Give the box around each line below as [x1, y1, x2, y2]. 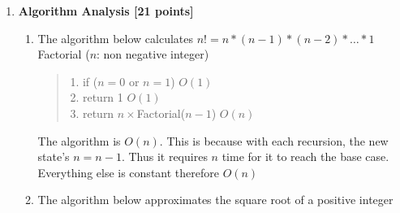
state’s [37, 148, 70, 165]
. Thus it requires [121, 148, 208, 165]
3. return [70, 104, 114, 121]
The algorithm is [37, 132, 121, 149]
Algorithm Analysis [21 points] [18, 2, 194, 19]
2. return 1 [70, 89, 123, 106]
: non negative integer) [97, 46, 209, 63]
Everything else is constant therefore [37, 163, 219, 180]
